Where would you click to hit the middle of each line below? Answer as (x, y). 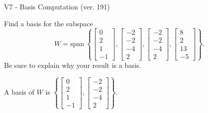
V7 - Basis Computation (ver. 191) (57, 6)
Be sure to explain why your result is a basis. (73, 65)
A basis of (19, 92)
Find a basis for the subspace (49, 23)
